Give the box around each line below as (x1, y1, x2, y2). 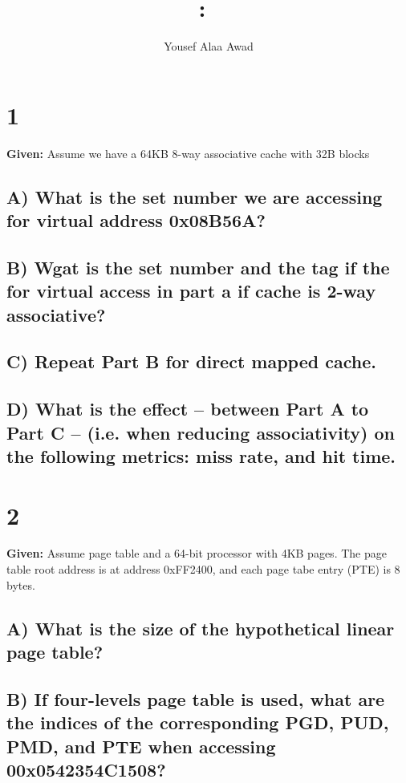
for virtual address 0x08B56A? (6, 208, 266, 233)
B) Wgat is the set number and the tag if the (6, 254, 390, 279)
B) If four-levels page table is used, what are (6, 686, 385, 711)
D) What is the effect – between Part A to (6, 396, 369, 421)
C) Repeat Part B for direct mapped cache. (6, 349, 376, 374)
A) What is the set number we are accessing (6, 184, 383, 209)
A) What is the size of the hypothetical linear (6, 615, 395, 640)
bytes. (6, 576, 35, 593)
